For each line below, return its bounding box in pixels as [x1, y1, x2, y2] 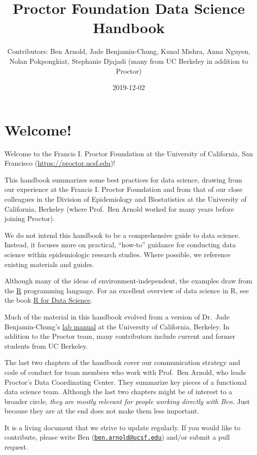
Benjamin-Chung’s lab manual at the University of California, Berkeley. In [4, 321, 230, 331]
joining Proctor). [4, 213, 55, 224]
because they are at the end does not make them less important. [4, 406, 199, 416]
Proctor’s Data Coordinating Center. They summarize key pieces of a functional [4, 376, 247, 387]
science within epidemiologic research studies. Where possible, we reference [4, 249, 231, 259]
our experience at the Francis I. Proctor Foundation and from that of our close [4, 184, 243, 194]
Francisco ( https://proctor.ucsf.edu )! [4, 158, 115, 168]
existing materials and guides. [4, 259, 94, 269]
